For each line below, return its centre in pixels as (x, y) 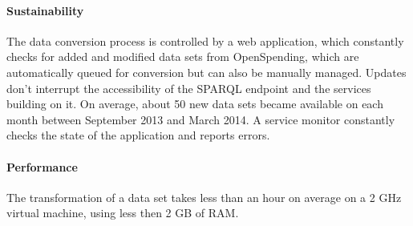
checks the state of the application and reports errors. (138, 135)
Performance (42, 166)
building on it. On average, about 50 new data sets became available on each (195, 104)
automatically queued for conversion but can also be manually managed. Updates (206, 72)
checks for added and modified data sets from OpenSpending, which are (183, 56)
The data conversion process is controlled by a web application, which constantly (205, 40)
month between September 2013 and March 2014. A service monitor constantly (201, 119)
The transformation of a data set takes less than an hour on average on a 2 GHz (204, 197)
